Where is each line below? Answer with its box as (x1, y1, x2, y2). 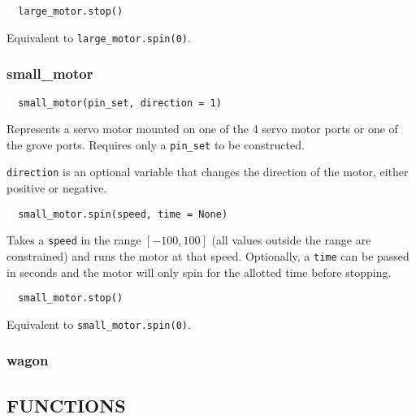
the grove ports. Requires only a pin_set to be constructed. (6, 136, 305, 153)
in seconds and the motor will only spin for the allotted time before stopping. (6, 263, 392, 280)
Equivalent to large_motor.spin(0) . (6, 28, 191, 45)
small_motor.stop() (18, 292, 123, 305)
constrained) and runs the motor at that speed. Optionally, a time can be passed (6, 248, 409, 264)
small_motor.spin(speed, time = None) (18, 208, 228, 220)
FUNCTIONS (6, 392, 126, 417)
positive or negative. (6, 179, 107, 197)
